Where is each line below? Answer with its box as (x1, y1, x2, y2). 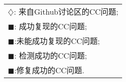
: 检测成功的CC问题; (14, 50, 87, 61)
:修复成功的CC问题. (14, 64, 85, 76)
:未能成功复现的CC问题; (14, 35, 100, 46)
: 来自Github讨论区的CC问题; (14, 6, 119, 17)
